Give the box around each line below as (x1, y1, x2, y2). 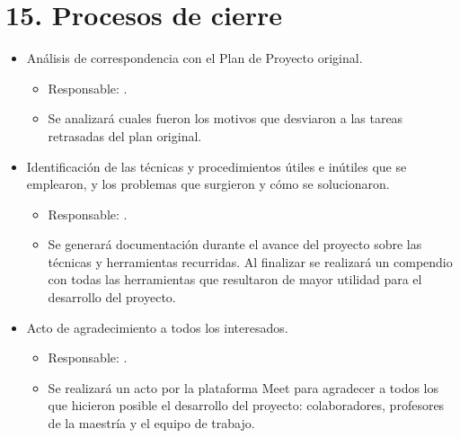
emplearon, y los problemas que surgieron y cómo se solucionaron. (26, 174, 390, 193)
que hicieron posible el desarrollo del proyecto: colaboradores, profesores (48, 396, 445, 415)
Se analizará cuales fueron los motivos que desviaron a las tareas (48, 109, 403, 128)
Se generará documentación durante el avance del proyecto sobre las (48, 235, 422, 254)
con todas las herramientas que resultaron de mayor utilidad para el (48, 270, 422, 289)
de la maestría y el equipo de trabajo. (48, 414, 255, 433)
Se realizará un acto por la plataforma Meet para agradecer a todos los (48, 378, 439, 397)
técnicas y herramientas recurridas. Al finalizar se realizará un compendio (48, 252, 453, 271)
